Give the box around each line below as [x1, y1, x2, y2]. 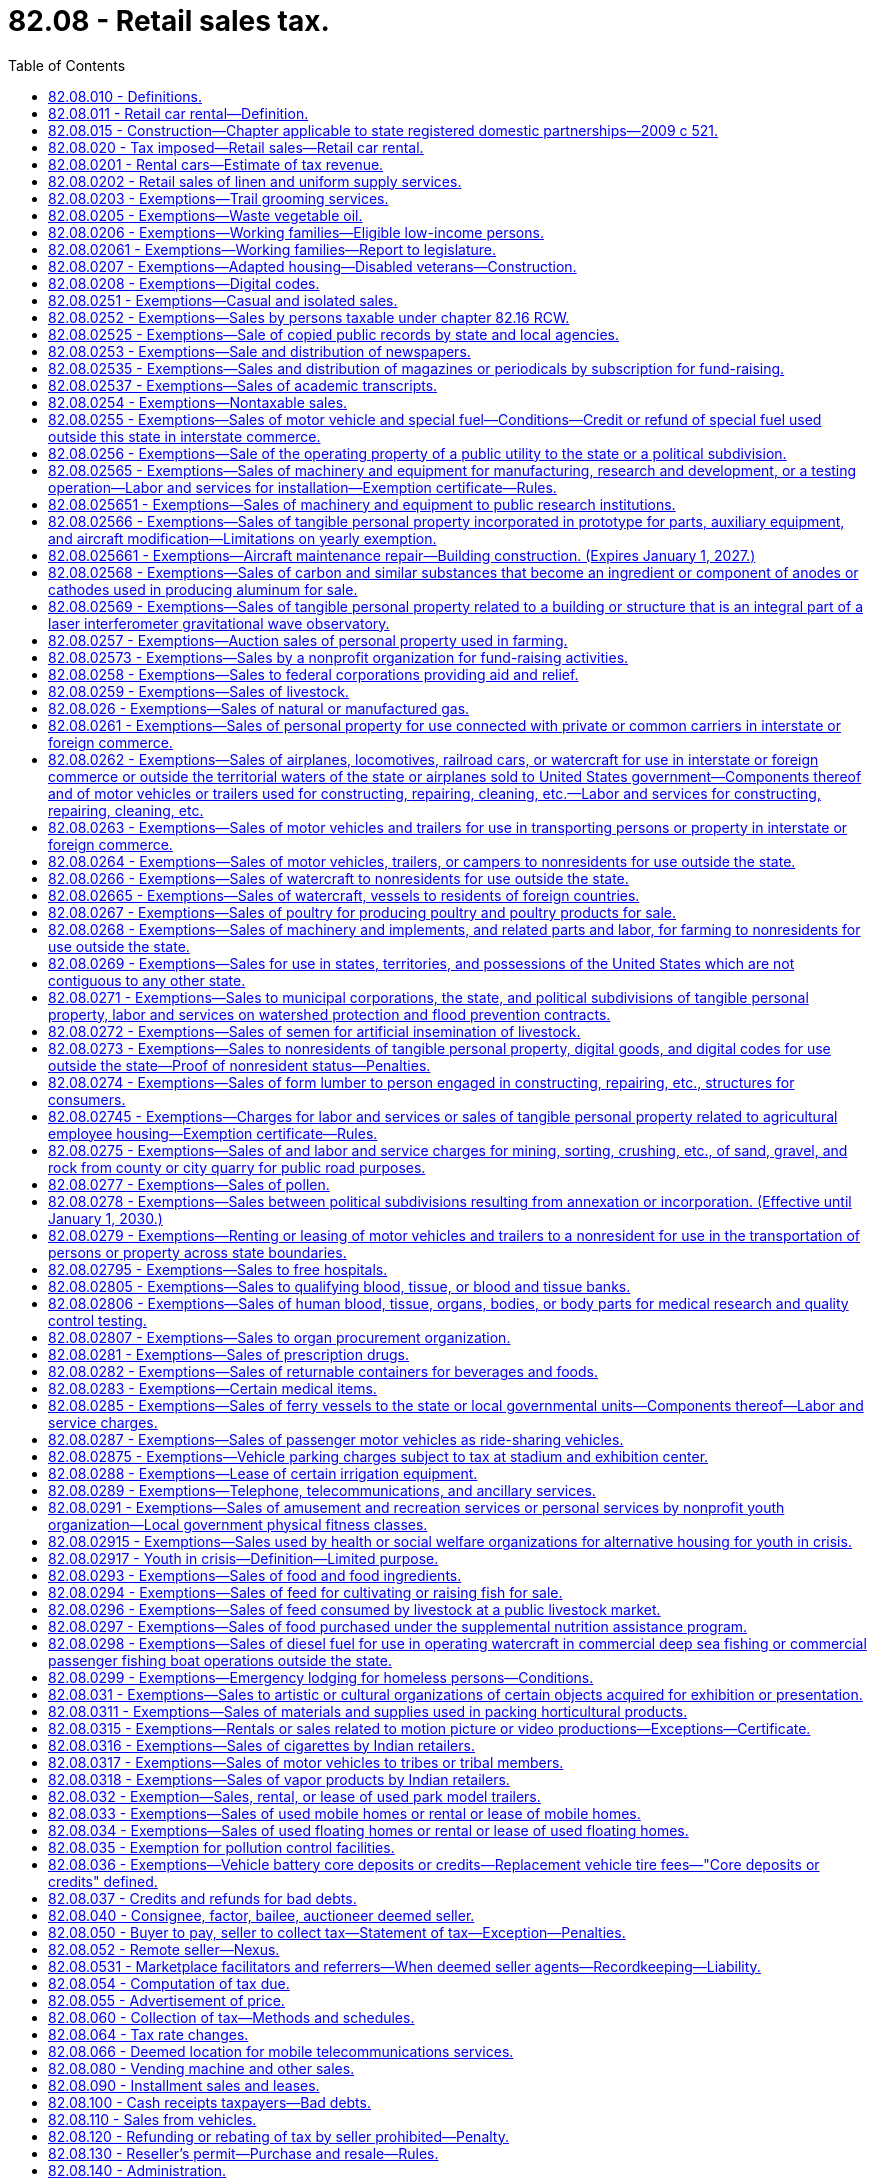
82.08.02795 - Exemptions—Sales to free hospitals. [48, 1260, 388, 1278]
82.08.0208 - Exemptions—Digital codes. [48, 274, 320, 292]
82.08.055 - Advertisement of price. [48, 1991, 285, 2009]
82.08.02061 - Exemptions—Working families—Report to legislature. [48, 240, 497, 258]
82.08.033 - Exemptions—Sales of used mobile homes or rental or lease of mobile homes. [48, 1804, 641, 1822]
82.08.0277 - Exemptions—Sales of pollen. [48, 1175, 330, 1193]
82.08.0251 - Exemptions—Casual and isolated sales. [48, 291, 398, 309]
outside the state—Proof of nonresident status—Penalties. [48, 1056, 431, 1074]
